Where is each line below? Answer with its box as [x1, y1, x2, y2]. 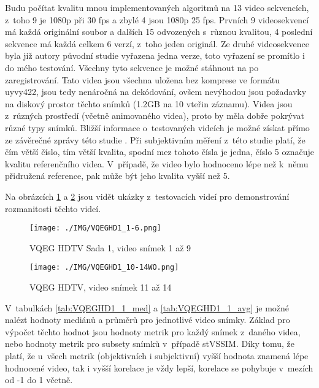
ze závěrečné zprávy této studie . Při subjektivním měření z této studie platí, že [5, 133, 306, 146]
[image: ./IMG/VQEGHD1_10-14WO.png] [29, 263, 179, 272]
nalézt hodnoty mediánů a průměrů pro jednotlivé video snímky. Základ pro [5, 313, 290, 326]
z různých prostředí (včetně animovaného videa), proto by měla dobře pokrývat [5, 109, 304, 122]
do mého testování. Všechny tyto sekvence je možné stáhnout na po [5, 61, 259, 74]
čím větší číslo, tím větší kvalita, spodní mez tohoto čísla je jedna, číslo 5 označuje [5, 145, 315, 158]
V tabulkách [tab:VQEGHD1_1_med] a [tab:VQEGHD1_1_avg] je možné [5, 301, 290, 314]
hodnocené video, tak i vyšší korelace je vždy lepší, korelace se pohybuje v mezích [5, 361, 313, 374]
